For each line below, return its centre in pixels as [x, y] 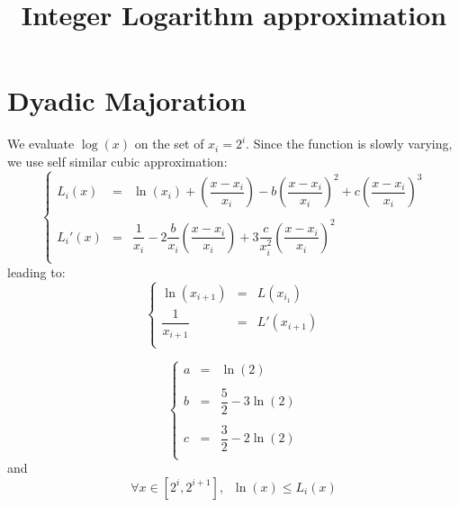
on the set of [169, 144]
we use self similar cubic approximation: [117, 161]
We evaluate [41, 144]
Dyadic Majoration [127, 100]
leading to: [36, 272]
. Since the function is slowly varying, [349, 144]
